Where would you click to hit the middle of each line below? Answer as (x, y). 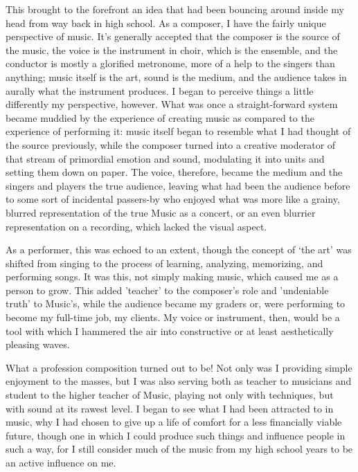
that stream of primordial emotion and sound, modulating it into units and (165, 158)
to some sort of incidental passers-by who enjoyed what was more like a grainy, (173, 199)
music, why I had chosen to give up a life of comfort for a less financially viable (174, 422)
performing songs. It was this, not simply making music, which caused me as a (172, 276)
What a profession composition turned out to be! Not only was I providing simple (179, 367)
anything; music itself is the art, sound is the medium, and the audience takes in (176, 76)
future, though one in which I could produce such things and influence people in (176, 435)
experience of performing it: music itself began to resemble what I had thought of (178, 131)
